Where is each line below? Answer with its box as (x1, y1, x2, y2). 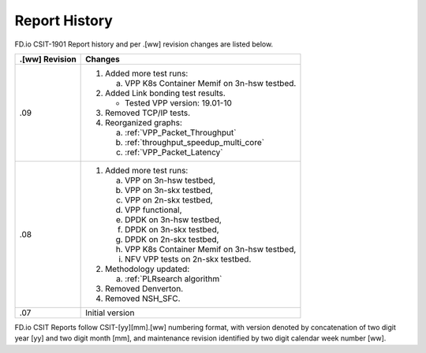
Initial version (85, 307, 135, 318)
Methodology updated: (105, 263, 190, 274)
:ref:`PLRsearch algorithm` (125, 273, 222, 284)
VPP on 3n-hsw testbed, (125, 174, 216, 185)
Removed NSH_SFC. (105, 292, 181, 303)
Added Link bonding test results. (105, 87, 226, 98)
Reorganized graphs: (105, 117, 183, 128)
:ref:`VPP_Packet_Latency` (125, 147, 223, 158)
